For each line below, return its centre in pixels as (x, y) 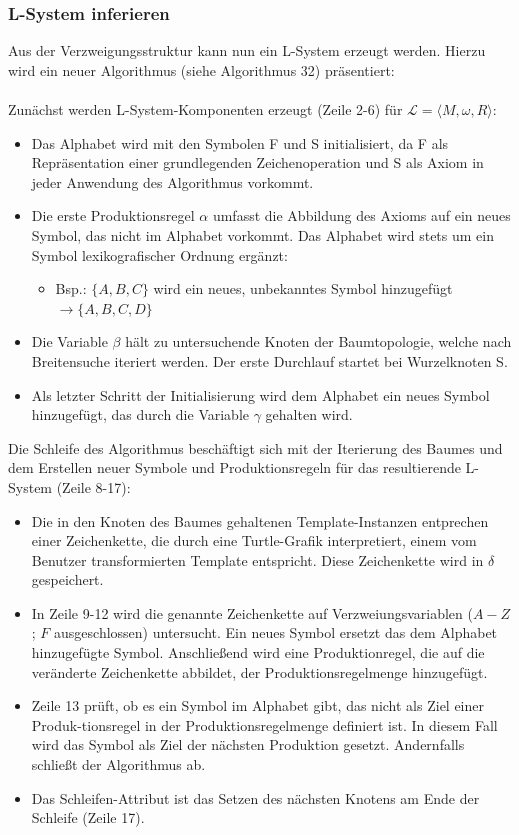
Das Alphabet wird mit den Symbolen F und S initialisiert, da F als (240, 142)
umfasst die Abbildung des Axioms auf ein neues (361, 215)
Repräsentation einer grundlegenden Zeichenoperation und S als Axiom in (257, 162)
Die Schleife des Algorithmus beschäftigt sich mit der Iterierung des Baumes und (255, 447)
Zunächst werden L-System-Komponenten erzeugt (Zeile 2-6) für (205, 109)
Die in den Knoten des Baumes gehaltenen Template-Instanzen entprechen (260, 520)
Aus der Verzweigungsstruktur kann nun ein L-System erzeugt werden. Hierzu (247, 50)
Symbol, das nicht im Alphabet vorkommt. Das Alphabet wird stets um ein (262, 234)
